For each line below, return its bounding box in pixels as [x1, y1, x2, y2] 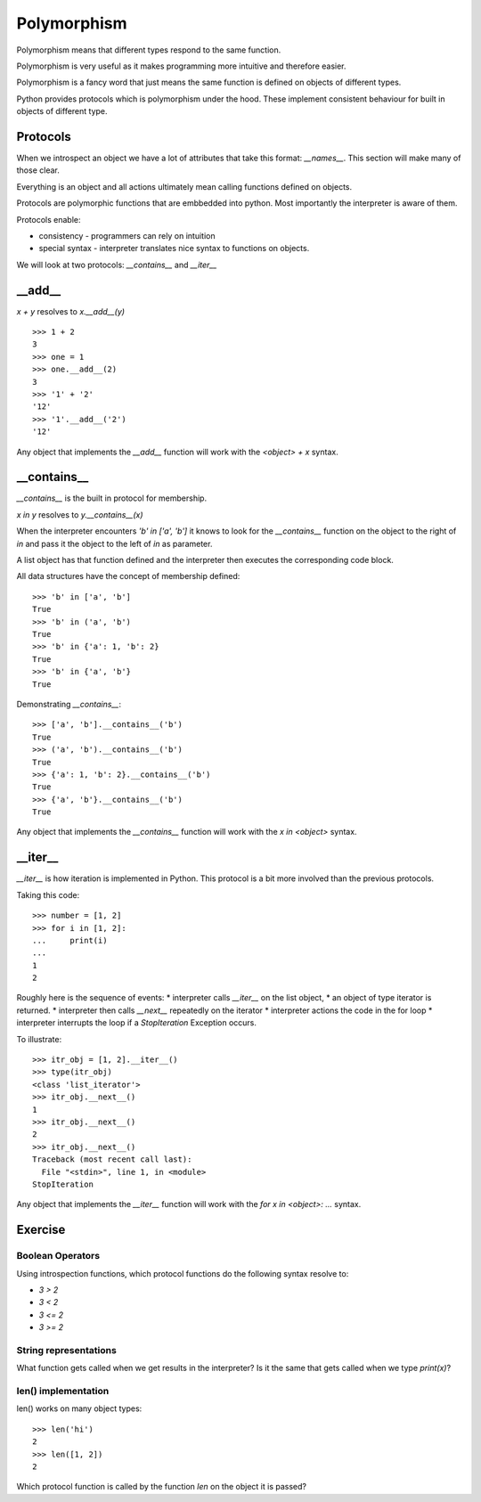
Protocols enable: [16, 214, 81, 224]
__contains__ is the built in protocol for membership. [16, 493, 208, 503]
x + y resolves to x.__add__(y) [16, 306, 125, 316]
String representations [16, 1343, 118, 1356]
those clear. [16, 165, 60, 176]
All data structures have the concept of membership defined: [16, 571, 240, 582]
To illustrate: [16, 1033, 62, 1044]
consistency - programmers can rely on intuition [38, 230, 216, 241]
